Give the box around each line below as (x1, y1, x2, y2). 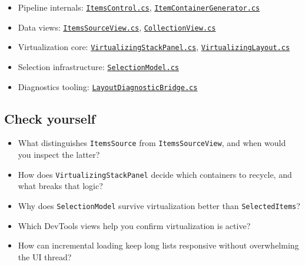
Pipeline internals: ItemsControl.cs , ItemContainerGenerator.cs (18, 1, 260, 13)
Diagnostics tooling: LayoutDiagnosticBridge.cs (18, 80, 198, 92)
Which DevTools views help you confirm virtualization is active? (18, 219, 251, 231)
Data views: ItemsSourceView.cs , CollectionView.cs (18, 21, 216, 33)
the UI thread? (18, 250, 72, 263)
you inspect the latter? (18, 148, 100, 161)
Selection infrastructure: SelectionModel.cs (18, 60, 179, 72)
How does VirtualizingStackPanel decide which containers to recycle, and (18, 168, 292, 180)
